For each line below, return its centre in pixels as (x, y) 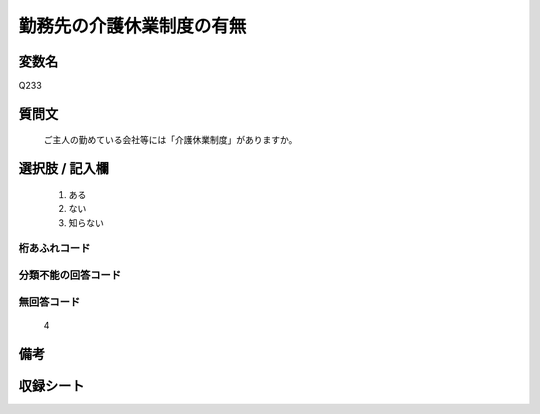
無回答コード (49, 302)
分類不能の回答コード (70, 275)
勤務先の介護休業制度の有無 (132, 26)
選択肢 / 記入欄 (64, 168)
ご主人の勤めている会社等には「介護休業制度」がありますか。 (170, 140)
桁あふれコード (54, 248)
